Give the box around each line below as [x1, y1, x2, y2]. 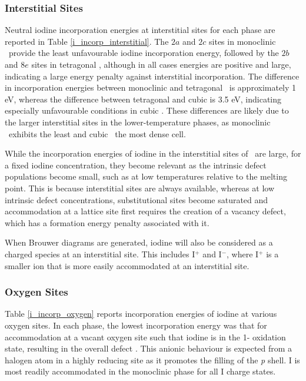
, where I [227, 247, 259, 260]
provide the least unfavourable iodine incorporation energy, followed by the [8, 47, 279, 59]
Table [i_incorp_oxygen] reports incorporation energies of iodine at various [5, 307, 277, 320]
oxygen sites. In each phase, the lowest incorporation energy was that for [5, 319, 267, 331]
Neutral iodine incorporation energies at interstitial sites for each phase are [5, 24, 275, 36]
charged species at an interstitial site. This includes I [5, 247, 195, 260]
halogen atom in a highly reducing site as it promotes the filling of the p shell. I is [5, 353, 300, 366]
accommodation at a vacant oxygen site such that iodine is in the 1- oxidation [5, 330, 286, 343]
